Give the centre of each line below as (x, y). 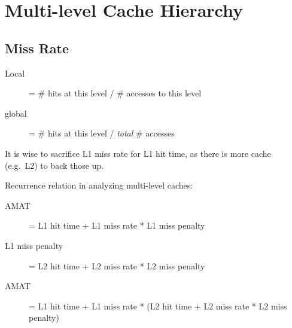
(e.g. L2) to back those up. (54, 165)
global (16, 113)
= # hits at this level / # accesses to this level (115, 93)
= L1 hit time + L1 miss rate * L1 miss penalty (117, 225)
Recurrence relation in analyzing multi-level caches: (99, 185)
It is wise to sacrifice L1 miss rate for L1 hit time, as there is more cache (138, 153)
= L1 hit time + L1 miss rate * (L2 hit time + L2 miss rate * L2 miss (158, 306)
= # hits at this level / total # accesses (102, 133)
